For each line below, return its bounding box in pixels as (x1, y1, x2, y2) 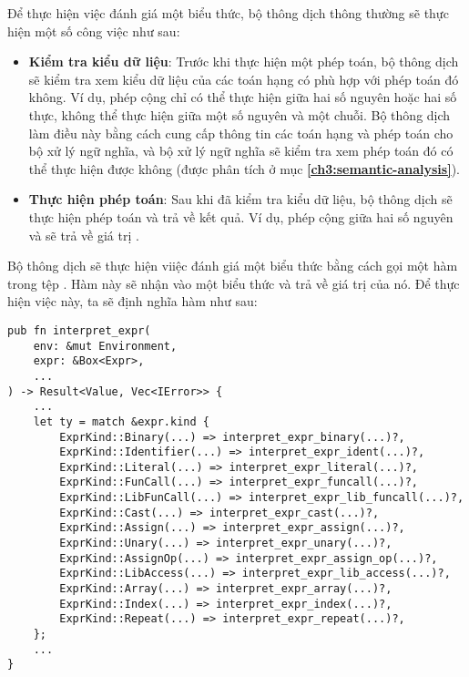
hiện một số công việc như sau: (7, 21, 180, 40)
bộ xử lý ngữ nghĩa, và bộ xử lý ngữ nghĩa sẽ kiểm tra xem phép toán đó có (28, 141, 454, 160)
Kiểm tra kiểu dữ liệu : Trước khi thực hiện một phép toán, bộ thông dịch (28, 52, 459, 71)
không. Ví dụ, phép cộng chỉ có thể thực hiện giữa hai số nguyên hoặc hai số (28, 87, 457, 107)
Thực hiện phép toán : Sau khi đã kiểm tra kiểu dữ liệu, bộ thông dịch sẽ (28, 190, 453, 209)
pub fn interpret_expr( (7, 323, 151, 337)
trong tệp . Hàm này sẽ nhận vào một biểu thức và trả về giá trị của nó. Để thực (7, 273, 460, 292)
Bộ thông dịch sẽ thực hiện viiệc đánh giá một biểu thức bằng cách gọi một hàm (7, 256, 458, 275)
